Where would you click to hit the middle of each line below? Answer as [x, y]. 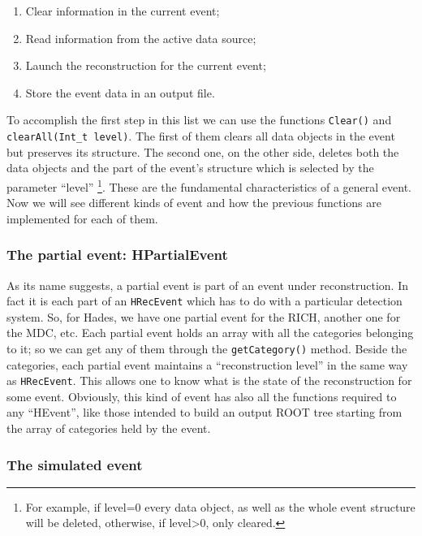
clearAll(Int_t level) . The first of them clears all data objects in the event [201, 136]
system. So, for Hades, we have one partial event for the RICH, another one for [204, 316]
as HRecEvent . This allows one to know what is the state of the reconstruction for [209, 380]
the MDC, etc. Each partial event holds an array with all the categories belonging [210, 333]
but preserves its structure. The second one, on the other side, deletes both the [203, 151]
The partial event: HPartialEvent [117, 255]
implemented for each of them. [82, 218]
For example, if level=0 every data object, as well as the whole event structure [220, 506]
